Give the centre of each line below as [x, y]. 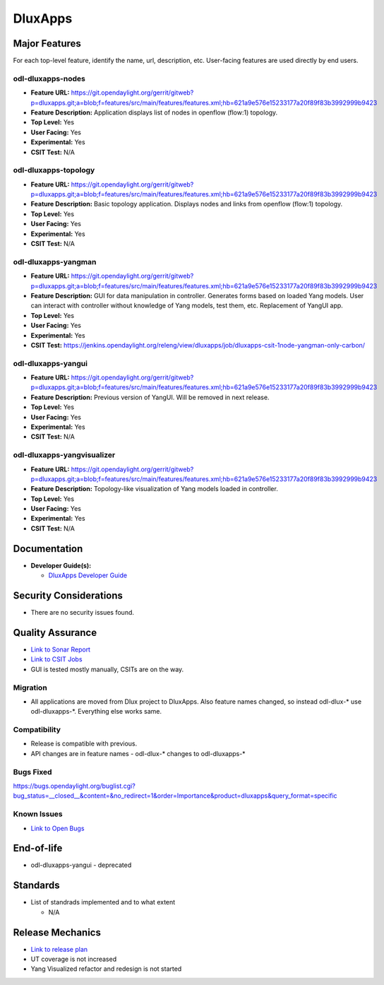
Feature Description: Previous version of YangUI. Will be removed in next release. [150, 397]
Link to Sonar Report [61, 649]
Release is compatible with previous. [84, 744]
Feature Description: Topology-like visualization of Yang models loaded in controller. [154, 489]
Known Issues [38, 814]
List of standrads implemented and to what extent [103, 902]
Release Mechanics [57, 932]
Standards [36, 886]
